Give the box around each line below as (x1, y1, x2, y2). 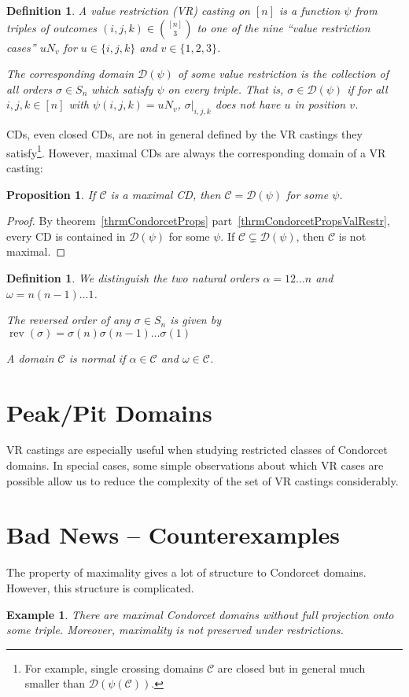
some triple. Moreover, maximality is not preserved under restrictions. (6, 621, 344, 638)
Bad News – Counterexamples (6, 518, 340, 551)
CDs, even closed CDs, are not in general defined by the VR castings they (6, 126, 363, 142)
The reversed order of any (6, 312, 131, 328)
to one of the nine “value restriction (197, 19, 370, 35)
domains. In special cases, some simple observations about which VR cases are (6, 457, 384, 474)
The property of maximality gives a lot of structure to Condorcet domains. (6, 564, 367, 581)
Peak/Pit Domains (6, 396, 212, 428)
